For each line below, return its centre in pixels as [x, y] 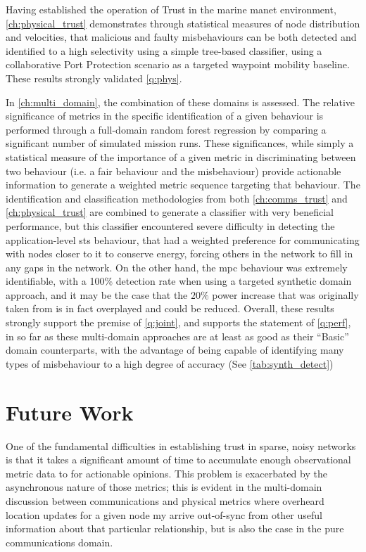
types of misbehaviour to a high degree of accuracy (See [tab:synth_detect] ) [170, 363]
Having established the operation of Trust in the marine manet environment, [171, 9]
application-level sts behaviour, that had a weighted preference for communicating [183, 239]
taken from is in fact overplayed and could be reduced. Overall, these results [170, 308]
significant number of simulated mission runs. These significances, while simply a [180, 143]
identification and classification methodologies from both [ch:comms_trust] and [177, 198]
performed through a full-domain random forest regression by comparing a [166, 129]
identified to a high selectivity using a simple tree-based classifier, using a [164, 50]
